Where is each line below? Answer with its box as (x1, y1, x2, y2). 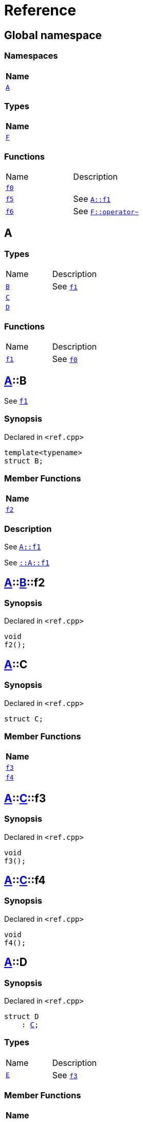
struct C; (4, 714, 43, 723)
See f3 (52, 1069, 78, 1080)
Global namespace (4, 28, 102, 42)
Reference (4, 2, 76, 19)
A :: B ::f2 (4, 576, 45, 589)
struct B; (4, 456, 43, 465)
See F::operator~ (73, 206, 139, 217)
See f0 (52, 354, 78, 365)
